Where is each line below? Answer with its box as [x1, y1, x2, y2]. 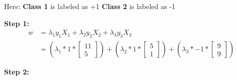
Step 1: [4, 18, 29, 28]
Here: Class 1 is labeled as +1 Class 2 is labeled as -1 [4, 1, 175, 11]
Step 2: [4, 66, 29, 77]
